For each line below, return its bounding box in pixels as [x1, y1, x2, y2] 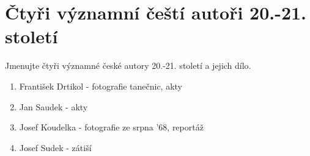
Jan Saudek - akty [19, 100, 88, 113]
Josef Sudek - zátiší [19, 141, 92, 154]
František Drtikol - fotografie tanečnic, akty [19, 79, 183, 92]
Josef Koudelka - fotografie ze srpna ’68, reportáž [19, 121, 204, 133]
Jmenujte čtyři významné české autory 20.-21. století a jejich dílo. [5, 59, 251, 72]
